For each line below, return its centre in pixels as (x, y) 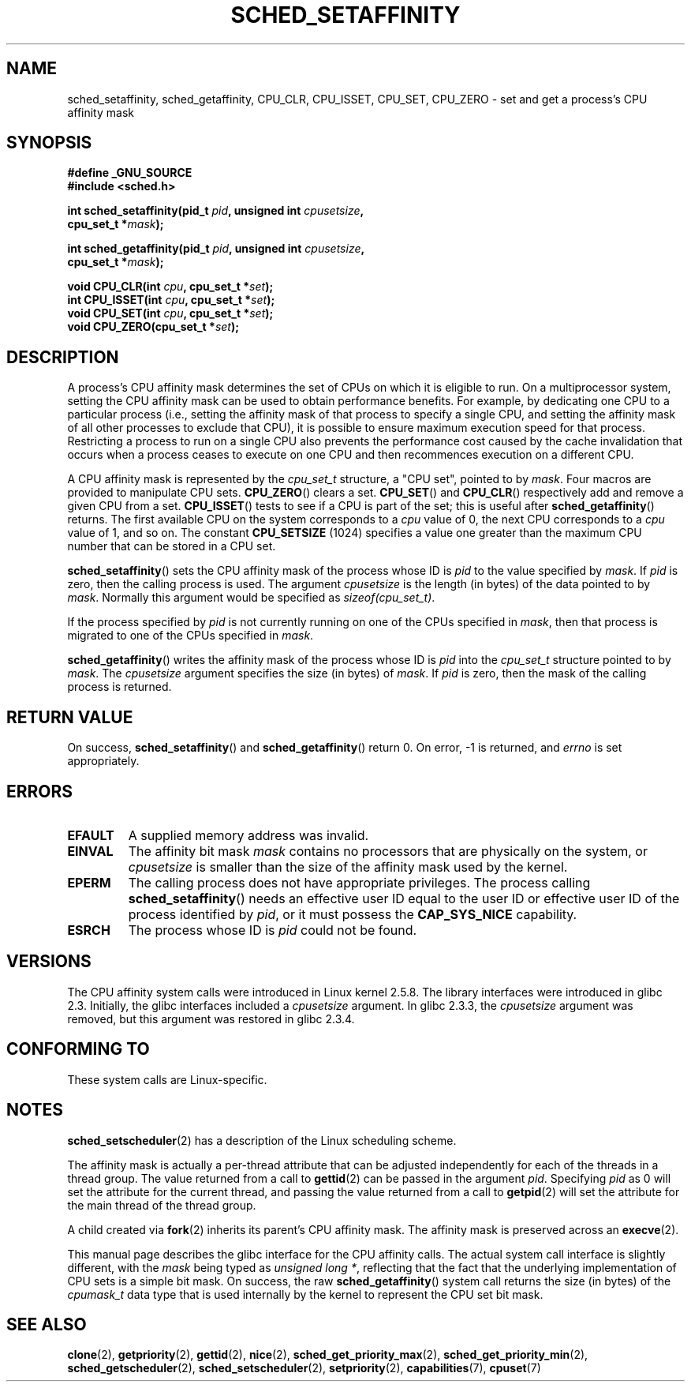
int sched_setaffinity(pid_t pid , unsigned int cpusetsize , (216, 211)
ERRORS (40, 791)
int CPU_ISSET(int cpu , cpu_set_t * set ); (171, 300)
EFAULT (91, 835)
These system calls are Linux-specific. (167, 1079)
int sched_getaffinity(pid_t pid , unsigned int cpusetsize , (216, 249)
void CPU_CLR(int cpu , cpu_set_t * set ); (170, 287)
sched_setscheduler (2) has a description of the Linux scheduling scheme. (262, 1140)
